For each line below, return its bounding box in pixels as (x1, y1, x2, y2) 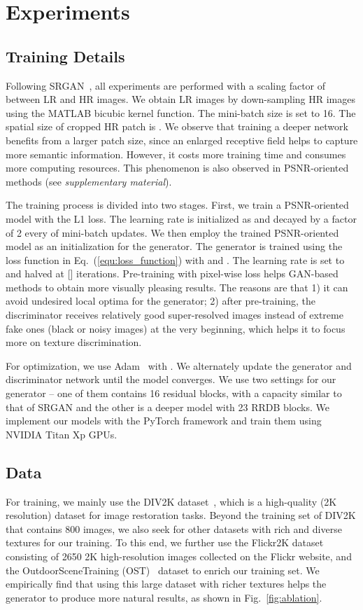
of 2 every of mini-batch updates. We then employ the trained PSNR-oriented (6, 225, 339, 240)
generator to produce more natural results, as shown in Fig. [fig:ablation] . (6, 590, 322, 604)
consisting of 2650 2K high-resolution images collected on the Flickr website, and (6, 549, 352, 563)
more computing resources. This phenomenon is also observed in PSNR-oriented (6, 160, 349, 175)
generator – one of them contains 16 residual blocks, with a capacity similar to (6, 386, 342, 401)
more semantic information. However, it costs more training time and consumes (6, 146, 346, 161)
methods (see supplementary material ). (6, 174, 172, 188)
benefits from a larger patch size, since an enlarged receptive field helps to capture (6, 132, 358, 147)
